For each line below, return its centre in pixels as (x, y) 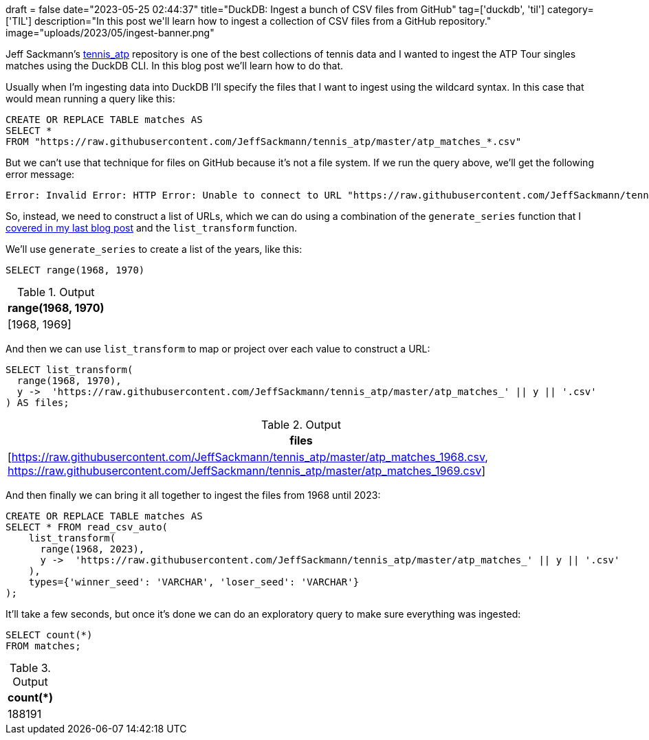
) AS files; (37, 403)
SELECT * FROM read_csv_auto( (87, 527)
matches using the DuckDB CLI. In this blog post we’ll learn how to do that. (175, 66)
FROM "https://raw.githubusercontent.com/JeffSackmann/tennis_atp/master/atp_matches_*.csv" (264, 142)
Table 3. (30, 668)
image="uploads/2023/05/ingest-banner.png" (110, 33)
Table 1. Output (56, 292)
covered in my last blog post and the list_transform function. (151, 228)
